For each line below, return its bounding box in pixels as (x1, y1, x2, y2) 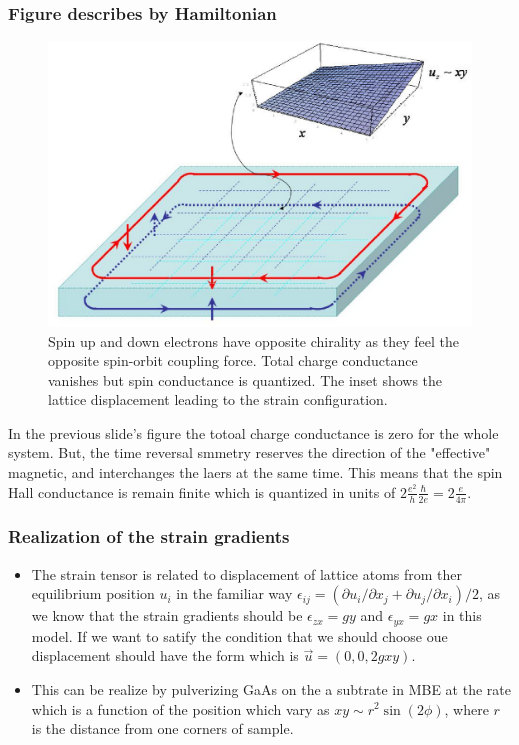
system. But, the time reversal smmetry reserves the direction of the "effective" (8, 442, 491, 463)
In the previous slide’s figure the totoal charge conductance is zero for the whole (8, 422, 499, 443)
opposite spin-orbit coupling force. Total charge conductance (48, 350, 418, 371)
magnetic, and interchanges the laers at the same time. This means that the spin (8, 462, 503, 483)
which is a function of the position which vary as (31, 698, 330, 719)
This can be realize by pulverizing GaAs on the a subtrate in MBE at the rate (31, 678, 511, 699)
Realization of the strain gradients (8, 524, 290, 549)
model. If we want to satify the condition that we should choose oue (31, 625, 448, 646)
